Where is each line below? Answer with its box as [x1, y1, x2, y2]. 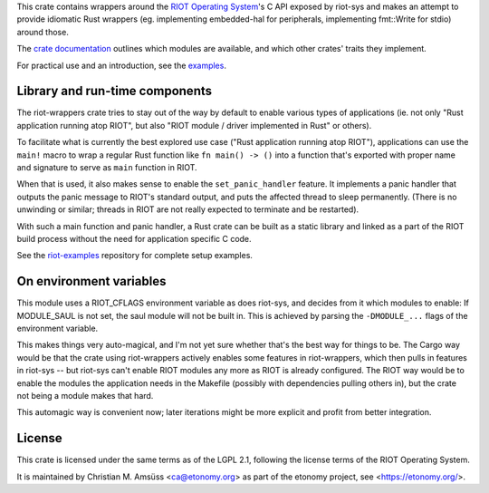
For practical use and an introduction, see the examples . [16, 60, 226, 71]
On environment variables [16, 274, 167, 289]
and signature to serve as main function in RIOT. [16, 162, 198, 173]
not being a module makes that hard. [16, 391, 154, 401]
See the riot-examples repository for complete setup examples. [16, 250, 254, 261]
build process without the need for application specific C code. [16, 233, 253, 244]
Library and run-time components [16, 83, 213, 99]
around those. [16, 26, 70, 37]
